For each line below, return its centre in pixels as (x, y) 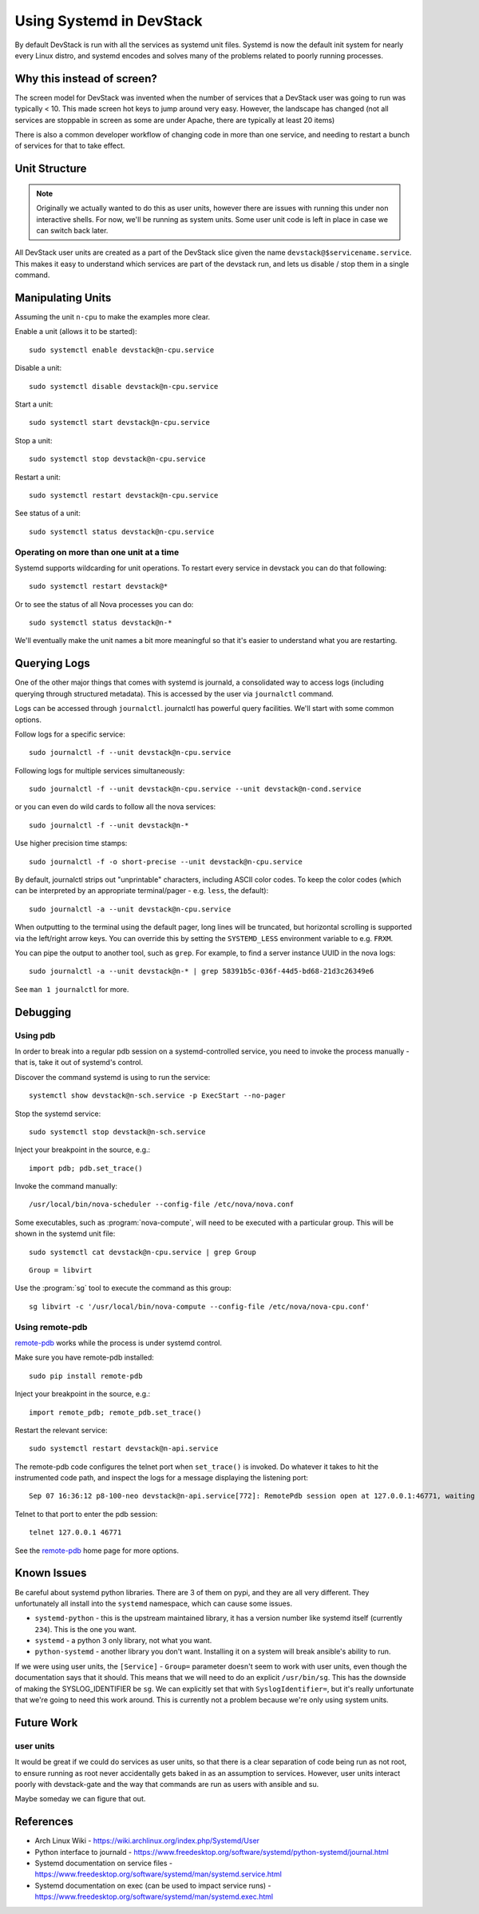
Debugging (43, 1012)
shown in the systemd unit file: (65, 1233)
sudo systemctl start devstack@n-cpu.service (120, 423)
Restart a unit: (38, 477)
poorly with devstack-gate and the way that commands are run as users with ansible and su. (167, 1784)
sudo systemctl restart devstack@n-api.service (124, 1449)
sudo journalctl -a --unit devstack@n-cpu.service (130, 909)
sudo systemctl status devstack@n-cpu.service (122, 532)
